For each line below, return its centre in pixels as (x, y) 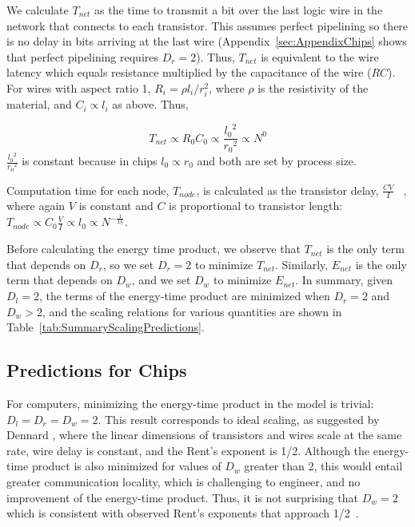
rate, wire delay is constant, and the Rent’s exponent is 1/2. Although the (188, 450)
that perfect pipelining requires (83, 56)
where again (36, 206)
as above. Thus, (150, 104)
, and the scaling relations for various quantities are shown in (192, 311)
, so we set (128, 264)
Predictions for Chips (97, 370)
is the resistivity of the (313, 87)
